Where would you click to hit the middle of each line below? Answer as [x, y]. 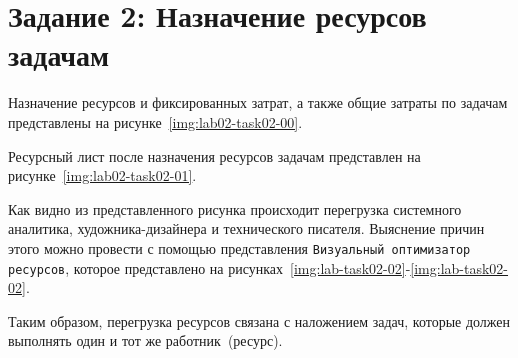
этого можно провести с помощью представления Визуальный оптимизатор [239, 247]
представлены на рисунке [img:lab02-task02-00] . [155, 121]
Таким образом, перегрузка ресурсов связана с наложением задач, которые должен [259, 320]
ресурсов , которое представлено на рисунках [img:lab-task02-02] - [209, 267]
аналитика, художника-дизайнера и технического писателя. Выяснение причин [246, 228]
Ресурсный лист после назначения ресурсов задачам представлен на [214, 155]
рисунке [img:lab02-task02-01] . [102, 175]
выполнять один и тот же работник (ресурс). [145, 340]
